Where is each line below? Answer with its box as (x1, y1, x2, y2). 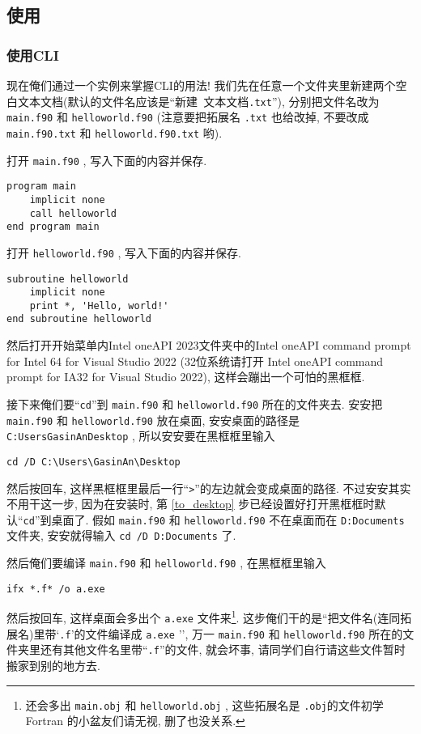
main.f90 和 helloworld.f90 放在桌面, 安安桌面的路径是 (6, 411, 300, 428)
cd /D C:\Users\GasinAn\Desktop (6, 456, 181, 468)
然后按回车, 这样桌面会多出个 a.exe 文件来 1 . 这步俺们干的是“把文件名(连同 (6, 607, 401, 626)
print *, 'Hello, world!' (29, 299, 169, 312)
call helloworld (29, 207, 117, 219)
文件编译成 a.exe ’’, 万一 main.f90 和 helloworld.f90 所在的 (85, 625, 403, 642)
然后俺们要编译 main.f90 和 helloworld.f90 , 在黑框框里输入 (6, 554, 326, 571)
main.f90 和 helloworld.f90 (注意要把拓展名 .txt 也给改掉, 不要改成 (6, 108, 369, 125)
